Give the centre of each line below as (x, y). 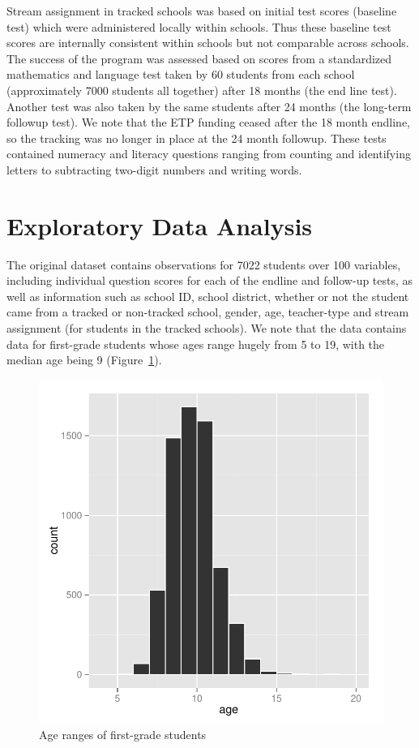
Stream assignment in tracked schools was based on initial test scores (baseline (202, 11)
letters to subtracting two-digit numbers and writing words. (154, 169)
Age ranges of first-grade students (123, 735)
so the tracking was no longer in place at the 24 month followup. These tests (197, 138)
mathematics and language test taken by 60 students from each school (181, 74)
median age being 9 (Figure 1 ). (84, 360)
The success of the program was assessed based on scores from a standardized (199, 58)
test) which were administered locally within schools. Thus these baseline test (199, 26)
